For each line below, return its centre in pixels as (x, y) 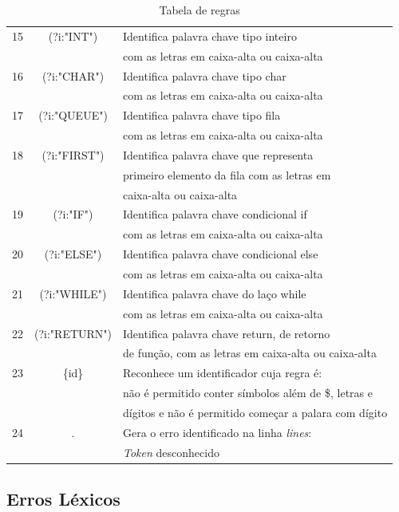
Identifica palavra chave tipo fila (202, 115)
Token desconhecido (171, 452)
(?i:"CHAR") (73, 75)
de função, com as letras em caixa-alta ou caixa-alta (250, 353)
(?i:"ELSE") (73, 254)
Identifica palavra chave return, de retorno (227, 333)
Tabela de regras (199, 10)
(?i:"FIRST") (73, 154)
